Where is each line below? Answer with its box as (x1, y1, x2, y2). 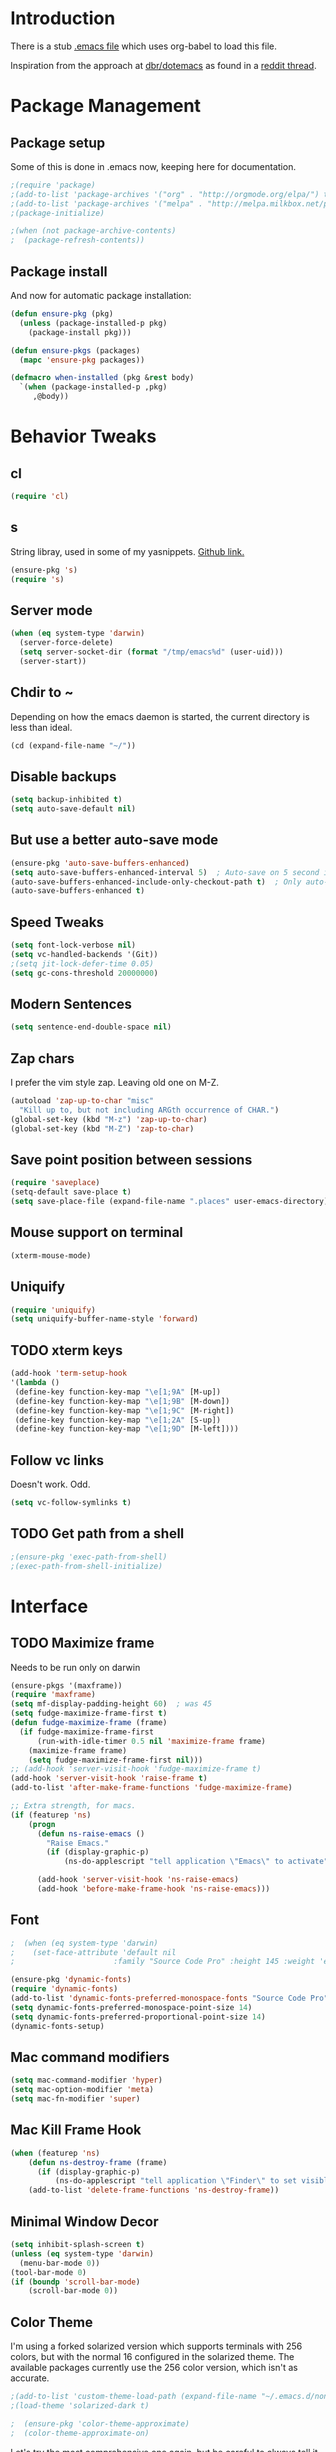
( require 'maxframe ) (10, 1690, 97, 1700)
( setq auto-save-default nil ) (10, 804, 137, 814)
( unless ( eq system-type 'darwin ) (10, 2248, 155, 2259)
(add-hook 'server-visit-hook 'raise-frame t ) (10, 1773, 208, 1784)
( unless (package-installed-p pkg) (19, 318, 168, 328)
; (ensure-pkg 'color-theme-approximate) (10, 2418, 190, 2429)
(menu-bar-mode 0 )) (19, 2258, 101, 2268)
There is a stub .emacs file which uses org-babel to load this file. (10, 40, 277, 52)
